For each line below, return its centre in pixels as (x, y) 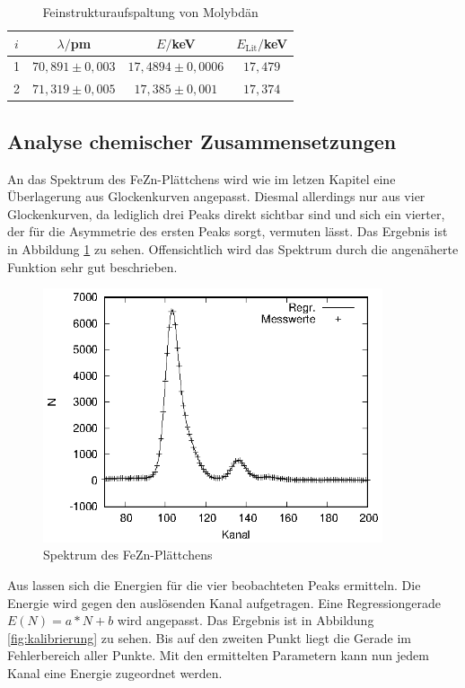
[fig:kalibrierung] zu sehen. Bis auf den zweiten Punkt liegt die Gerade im (209, 637)
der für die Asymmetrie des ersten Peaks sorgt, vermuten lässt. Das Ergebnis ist (228, 231)
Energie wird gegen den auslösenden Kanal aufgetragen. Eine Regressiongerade (224, 602)
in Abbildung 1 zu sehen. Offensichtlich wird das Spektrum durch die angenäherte (233, 248)
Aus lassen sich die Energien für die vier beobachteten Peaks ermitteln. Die (214, 584)
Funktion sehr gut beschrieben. (92, 266)
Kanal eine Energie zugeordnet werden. (115, 672)
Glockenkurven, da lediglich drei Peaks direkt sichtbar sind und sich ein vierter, (226, 213)
